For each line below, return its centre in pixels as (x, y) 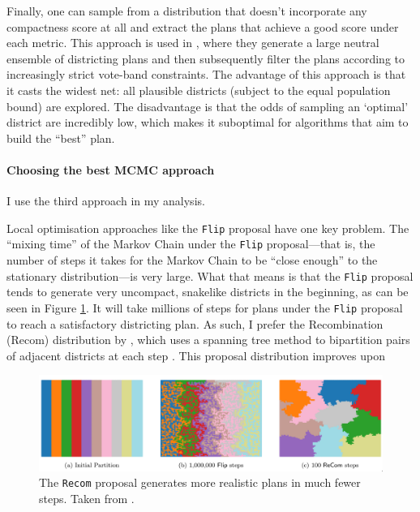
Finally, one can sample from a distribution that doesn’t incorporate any (187, 11)
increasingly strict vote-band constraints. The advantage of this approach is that (206, 74)
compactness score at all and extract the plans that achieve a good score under (203, 26)
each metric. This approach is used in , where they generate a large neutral (193, 43)
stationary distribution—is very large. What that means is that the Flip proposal (210, 275)
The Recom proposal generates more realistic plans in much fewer (200, 482)
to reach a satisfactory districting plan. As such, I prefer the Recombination (195, 323)
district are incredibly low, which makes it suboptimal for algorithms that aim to (208, 122)
